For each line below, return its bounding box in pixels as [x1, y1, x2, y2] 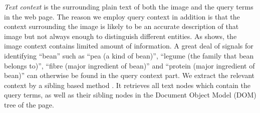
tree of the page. [4, 99, 54, 109]
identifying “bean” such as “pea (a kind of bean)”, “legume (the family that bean [4, 50, 254, 60]
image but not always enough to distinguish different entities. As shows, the [4, 30, 237, 41]
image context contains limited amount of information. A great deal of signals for [4, 40, 253, 51]
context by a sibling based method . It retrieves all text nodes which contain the [4, 79, 250, 90]
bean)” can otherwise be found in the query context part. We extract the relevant [4, 70, 254, 80]
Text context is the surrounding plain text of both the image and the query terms [4, 1, 253, 11]
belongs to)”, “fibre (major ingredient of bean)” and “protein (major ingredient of [4, 60, 255, 70]
